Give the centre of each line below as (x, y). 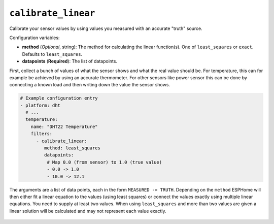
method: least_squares (72, 148)
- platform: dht (40, 105)
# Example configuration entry (59, 98)
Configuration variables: (35, 38)
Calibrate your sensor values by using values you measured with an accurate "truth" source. (106, 28)
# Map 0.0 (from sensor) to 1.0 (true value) (104, 162)
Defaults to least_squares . (52, 54)
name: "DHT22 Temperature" (64, 126)
